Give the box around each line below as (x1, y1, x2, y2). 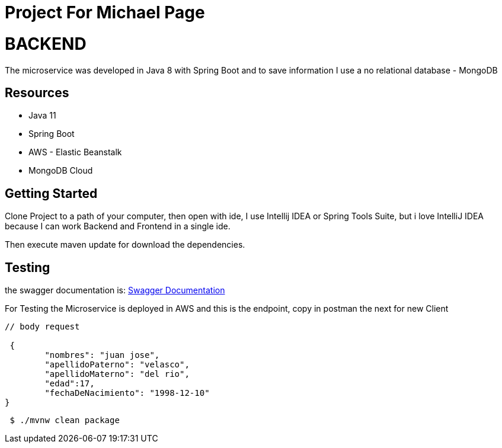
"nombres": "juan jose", (44, 350, 160, 360)
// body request (5, 322, 80, 332)
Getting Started (5, 185, 98, 201)
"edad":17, (44, 379, 95, 389)
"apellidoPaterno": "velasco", (44, 360, 190, 370)
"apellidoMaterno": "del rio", (44, 369, 190, 379)
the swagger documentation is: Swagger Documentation (5, 285, 225, 296)
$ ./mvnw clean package (9, 415, 120, 425)
